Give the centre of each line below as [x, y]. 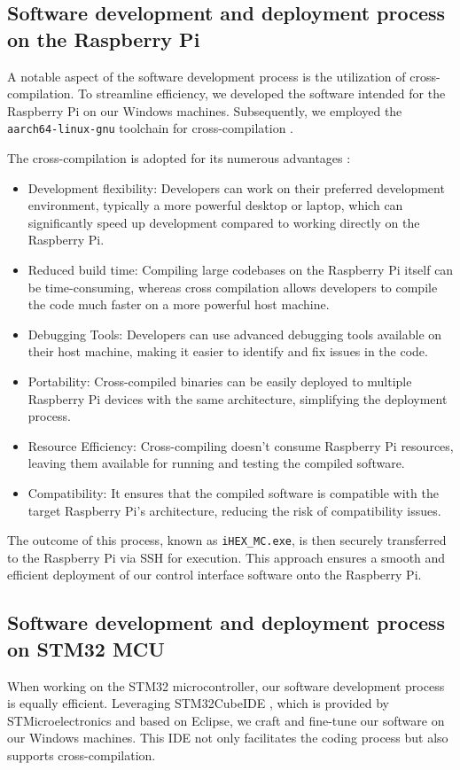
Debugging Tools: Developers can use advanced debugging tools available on [235, 334]
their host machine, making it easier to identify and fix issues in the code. [228, 351]
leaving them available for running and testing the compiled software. [216, 463]
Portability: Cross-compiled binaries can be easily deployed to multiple [220, 381]
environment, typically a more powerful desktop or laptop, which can [215, 205]
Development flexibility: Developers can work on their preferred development [236, 187]
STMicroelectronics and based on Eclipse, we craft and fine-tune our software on [226, 720]
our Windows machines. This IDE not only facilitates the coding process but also [228, 738]
